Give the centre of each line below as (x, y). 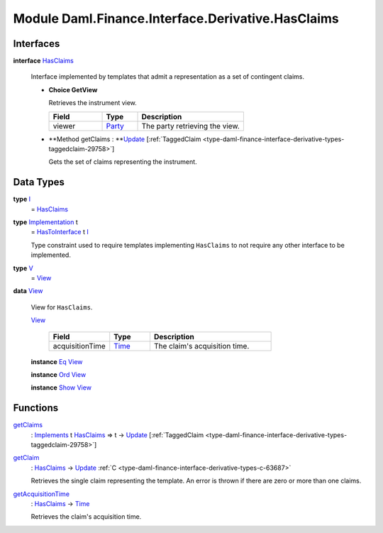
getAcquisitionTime (41, 494)
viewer (64, 126)
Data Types (39, 182)
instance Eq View (57, 361)
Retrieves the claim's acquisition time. (86, 517)
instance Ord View (59, 375)
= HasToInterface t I (60, 232)
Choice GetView (73, 89)
